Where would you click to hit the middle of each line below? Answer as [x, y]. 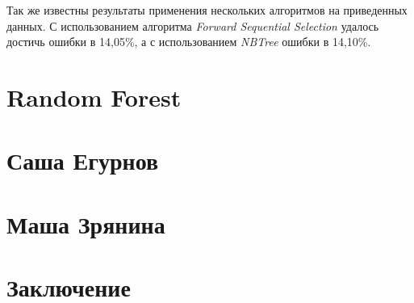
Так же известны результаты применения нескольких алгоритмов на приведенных [207, 10]
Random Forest [94, 97]
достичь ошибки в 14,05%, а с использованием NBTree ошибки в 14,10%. [189, 42]
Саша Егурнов [83, 160]
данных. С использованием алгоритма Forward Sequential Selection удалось [193, 25]
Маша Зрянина [86, 223]
